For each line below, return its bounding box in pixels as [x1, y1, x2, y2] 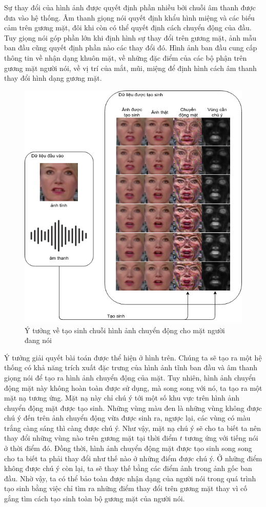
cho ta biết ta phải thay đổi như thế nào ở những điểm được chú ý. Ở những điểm [4, 452, 262, 463]
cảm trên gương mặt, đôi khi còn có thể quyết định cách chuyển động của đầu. [4, 22, 252, 33]
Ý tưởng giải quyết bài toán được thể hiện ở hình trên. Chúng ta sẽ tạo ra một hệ [4, 352, 262, 363]
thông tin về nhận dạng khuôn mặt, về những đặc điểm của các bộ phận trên [4, 52, 247, 63]
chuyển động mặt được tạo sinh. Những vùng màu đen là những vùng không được [4, 402, 262, 413]
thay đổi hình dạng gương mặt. [4, 73, 102, 83]
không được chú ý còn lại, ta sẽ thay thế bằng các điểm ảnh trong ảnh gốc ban [4, 463, 252, 474]
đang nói [25, 335, 52, 346]
